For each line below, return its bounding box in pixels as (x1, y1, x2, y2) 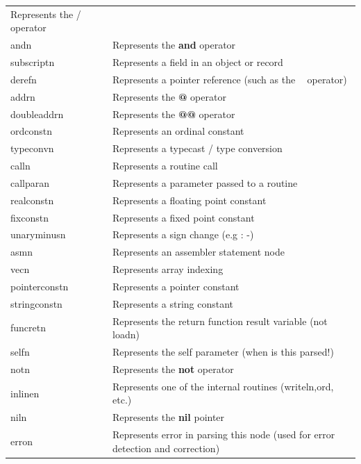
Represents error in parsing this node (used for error (112, 427, 335, 442)
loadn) (112, 327, 140, 342)
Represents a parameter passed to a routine (112, 175, 298, 190)
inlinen (10, 386, 40, 400)
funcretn (10, 320, 47, 335)
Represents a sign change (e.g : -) (112, 227, 254, 242)
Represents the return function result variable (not (112, 313, 328, 328)
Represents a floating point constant (112, 192, 267, 207)
